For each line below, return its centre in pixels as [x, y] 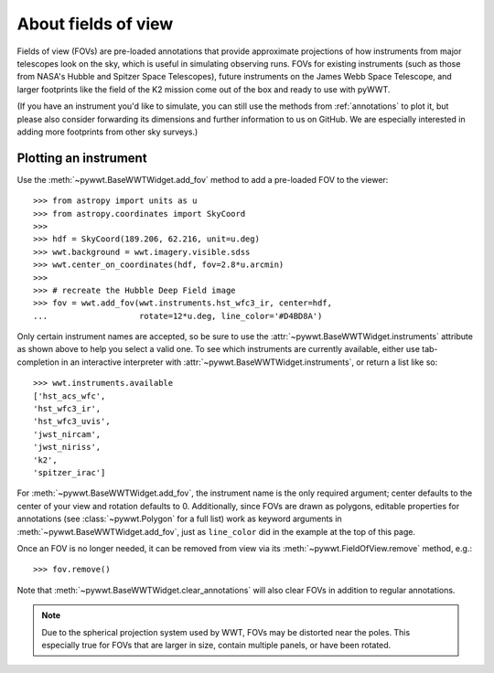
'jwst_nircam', [67, 434]
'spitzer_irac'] [70, 472]
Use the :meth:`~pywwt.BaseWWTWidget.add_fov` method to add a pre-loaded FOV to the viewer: [203, 179]
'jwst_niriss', [67, 447]
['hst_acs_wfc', [70, 396]
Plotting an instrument [82, 158]
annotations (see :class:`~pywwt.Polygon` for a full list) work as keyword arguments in [179, 519]
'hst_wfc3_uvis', [72, 422]
